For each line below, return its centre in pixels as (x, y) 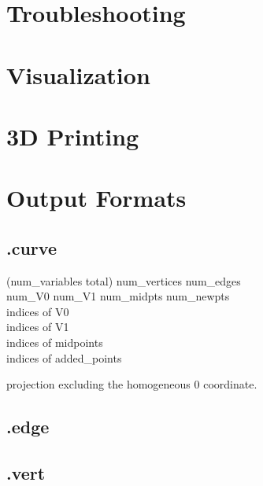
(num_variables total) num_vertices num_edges (124, 280)
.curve (31, 247)
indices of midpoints (55, 342)
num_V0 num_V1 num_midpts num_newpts (118, 296)
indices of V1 (38, 327)
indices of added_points (64, 357)
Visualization (78, 74)
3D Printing (73, 136)
